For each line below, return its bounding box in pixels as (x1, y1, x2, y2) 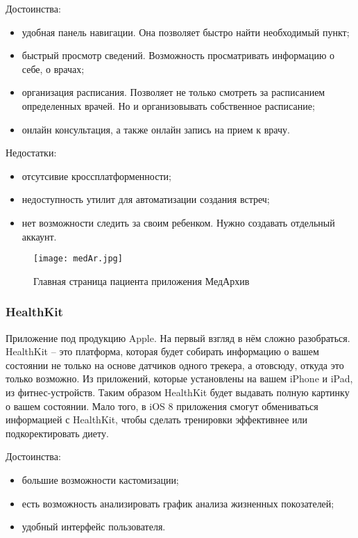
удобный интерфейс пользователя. (22, 519, 166, 534)
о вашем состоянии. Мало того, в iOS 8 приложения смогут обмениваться (6, 398, 318, 413)
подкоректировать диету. (6, 425, 109, 440)
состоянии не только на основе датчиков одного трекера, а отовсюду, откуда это (6, 357, 344, 372)
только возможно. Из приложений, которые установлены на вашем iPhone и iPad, (6, 371, 353, 386)
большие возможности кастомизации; (22, 472, 179, 487)
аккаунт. (22, 229, 57, 243)
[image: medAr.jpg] (33, 254, 123, 264)
